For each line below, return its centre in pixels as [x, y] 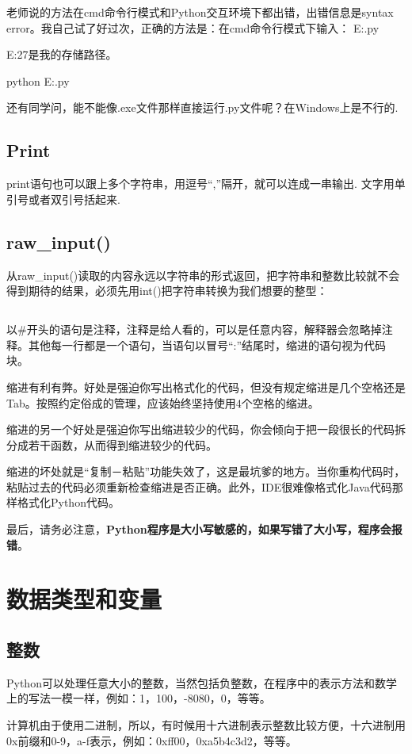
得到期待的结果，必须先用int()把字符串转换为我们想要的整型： [167, 291]
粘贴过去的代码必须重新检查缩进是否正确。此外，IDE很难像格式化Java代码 [199, 486]
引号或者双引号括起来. [63, 199]
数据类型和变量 [84, 599]
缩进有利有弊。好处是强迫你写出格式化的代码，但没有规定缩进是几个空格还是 [206, 387]
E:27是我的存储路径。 [62, 54]
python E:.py [38, 80]
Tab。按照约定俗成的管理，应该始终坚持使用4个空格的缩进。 [163, 402]
